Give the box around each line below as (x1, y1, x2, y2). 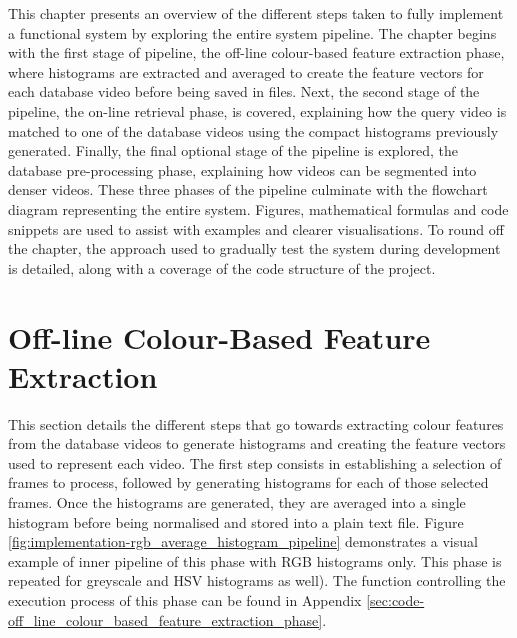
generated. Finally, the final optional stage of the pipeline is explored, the (8, 140, 459, 161)
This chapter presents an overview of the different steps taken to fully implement (8, 3, 504, 23)
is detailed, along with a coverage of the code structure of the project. (8, 257, 436, 278)
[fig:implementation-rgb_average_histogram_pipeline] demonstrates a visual (8, 531, 478, 552)
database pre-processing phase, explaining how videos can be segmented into (8, 159, 477, 180)
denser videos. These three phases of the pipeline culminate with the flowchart (8, 179, 488, 200)
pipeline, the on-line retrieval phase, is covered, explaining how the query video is (8, 100, 507, 121)
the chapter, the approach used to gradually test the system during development (8, 238, 501, 259)
